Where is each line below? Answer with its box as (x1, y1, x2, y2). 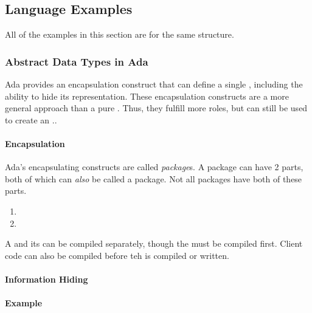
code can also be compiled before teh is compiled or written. (5, 249, 229, 261)
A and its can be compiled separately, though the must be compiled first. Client (5, 237, 303, 250)
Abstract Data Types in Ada (5, 53, 148, 69)
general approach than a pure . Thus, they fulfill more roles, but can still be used (5, 101, 308, 114)
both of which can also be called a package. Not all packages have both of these (5, 172, 302, 185)
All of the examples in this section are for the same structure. (5, 28, 234, 41)
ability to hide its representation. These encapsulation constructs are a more (5, 89, 289, 102)
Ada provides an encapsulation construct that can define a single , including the (5, 78, 303, 91)
